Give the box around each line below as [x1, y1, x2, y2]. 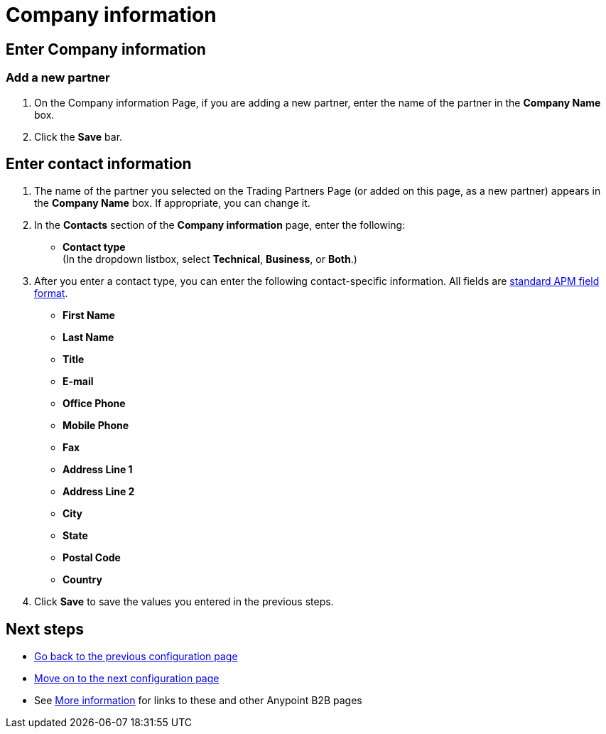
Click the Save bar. [34, 130, 123, 143]
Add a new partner [6, 70, 110, 85]
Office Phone [63, 397, 126, 410]
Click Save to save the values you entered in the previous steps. [34, 595, 334, 608]
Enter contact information [6, 154, 192, 173]
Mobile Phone [63, 419, 129, 432]
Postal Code [63, 551, 121, 564]
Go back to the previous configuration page [34, 650, 238, 663]
